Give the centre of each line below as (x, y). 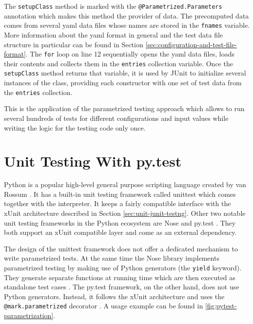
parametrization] (29, 315)
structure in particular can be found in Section (74, 44)
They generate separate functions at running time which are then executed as (120, 277)
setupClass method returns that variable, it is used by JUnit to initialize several (125, 73)
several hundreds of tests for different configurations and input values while (116, 118)
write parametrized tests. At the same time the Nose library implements (112, 258)
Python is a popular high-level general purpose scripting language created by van (125, 184)
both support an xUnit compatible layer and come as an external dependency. (120, 232)
